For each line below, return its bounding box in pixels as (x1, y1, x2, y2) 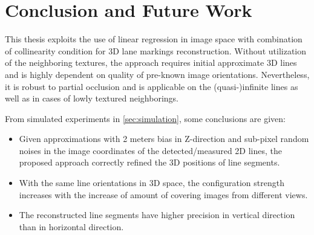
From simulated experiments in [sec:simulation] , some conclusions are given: (5, 112, 286, 124)
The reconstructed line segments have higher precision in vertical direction (19, 208, 295, 221)
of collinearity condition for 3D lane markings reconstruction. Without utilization (5, 44, 307, 57)
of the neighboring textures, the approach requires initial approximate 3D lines (5, 56, 297, 69)
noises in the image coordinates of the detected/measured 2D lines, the (19, 144, 283, 156)
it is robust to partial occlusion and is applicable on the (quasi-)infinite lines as (5, 80, 298, 92)
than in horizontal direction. (19, 220, 124, 233)
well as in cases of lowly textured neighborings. (5, 92, 178, 105)
